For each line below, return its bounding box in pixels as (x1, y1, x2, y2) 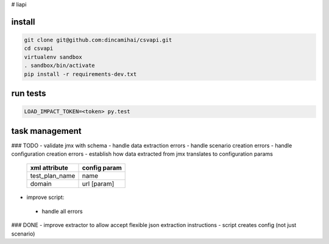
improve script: (26, 193, 65, 201)
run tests (11, 88, 46, 99)
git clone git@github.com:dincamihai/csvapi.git (24, 37, 172, 43)
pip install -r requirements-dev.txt (24, 71, 137, 77)
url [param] (82, 180, 115, 188)
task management (11, 125, 82, 136)
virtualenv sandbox (24, 54, 82, 60)
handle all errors (41, 207, 83, 215)
